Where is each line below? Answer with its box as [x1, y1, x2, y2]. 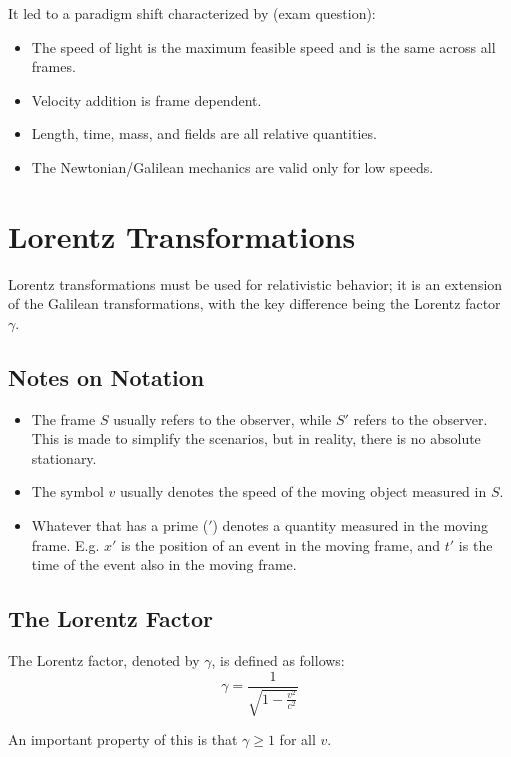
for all [279, 729, 316, 750]
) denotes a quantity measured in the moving [212, 515, 489, 536]
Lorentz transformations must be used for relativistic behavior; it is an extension [8, 273, 503, 294]
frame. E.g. [31, 534, 100, 555]
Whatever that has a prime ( [31, 515, 209, 536]
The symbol [31, 481, 104, 502]
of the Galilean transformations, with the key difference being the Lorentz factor [8, 293, 501, 314]
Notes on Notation [8, 361, 205, 392]
